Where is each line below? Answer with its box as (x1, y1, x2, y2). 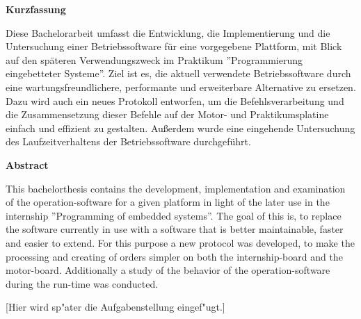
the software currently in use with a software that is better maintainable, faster (6, 222, 344, 236)
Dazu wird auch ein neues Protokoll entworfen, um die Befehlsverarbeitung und (6, 93, 344, 108)
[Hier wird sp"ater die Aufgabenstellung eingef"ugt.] (6, 300, 225, 314)
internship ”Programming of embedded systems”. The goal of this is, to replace (6, 208, 342, 222)
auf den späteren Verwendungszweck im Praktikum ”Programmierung (6, 52, 303, 67)
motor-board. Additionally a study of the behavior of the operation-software (6, 263, 330, 277)
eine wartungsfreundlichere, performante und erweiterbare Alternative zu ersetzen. (6, 79, 356, 94)
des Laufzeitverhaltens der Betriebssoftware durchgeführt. (6, 134, 251, 149)
